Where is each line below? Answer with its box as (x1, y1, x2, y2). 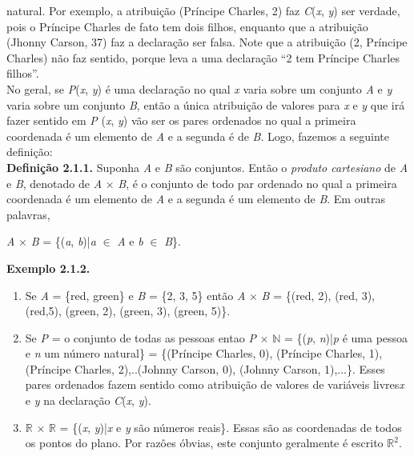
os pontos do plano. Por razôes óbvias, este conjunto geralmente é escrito (25, 434, 384, 451)
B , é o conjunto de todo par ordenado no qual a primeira (118, 174, 397, 191)
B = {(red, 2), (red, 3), (261, 286, 375, 303)
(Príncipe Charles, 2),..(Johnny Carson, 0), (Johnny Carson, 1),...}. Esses (25, 360, 385, 377)
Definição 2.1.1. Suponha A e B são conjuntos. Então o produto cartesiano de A (6, 158, 408, 175)
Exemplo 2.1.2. (6, 259, 90, 276)
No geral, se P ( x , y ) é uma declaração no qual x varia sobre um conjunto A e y (6, 80, 392, 97)
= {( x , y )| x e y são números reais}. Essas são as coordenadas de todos (59, 418, 402, 435)
